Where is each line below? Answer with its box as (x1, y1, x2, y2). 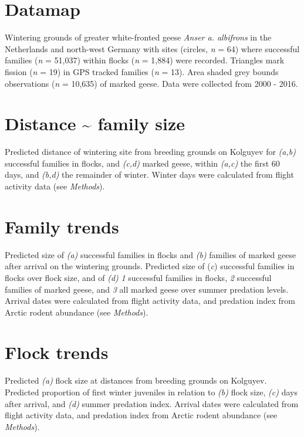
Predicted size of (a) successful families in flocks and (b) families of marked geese (5, 248, 296, 260)
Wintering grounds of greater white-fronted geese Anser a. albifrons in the (5, 31, 272, 43)
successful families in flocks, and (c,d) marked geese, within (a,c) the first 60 (5, 157, 280, 169)
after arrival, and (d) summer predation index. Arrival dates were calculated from (5, 397, 299, 409)
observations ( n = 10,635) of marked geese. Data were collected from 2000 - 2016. (5, 77, 298, 89)
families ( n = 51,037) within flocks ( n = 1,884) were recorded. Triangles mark (5, 54, 285, 66)
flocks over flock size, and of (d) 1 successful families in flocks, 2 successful (5, 271, 272, 283)
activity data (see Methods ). (5, 180, 105, 192)
